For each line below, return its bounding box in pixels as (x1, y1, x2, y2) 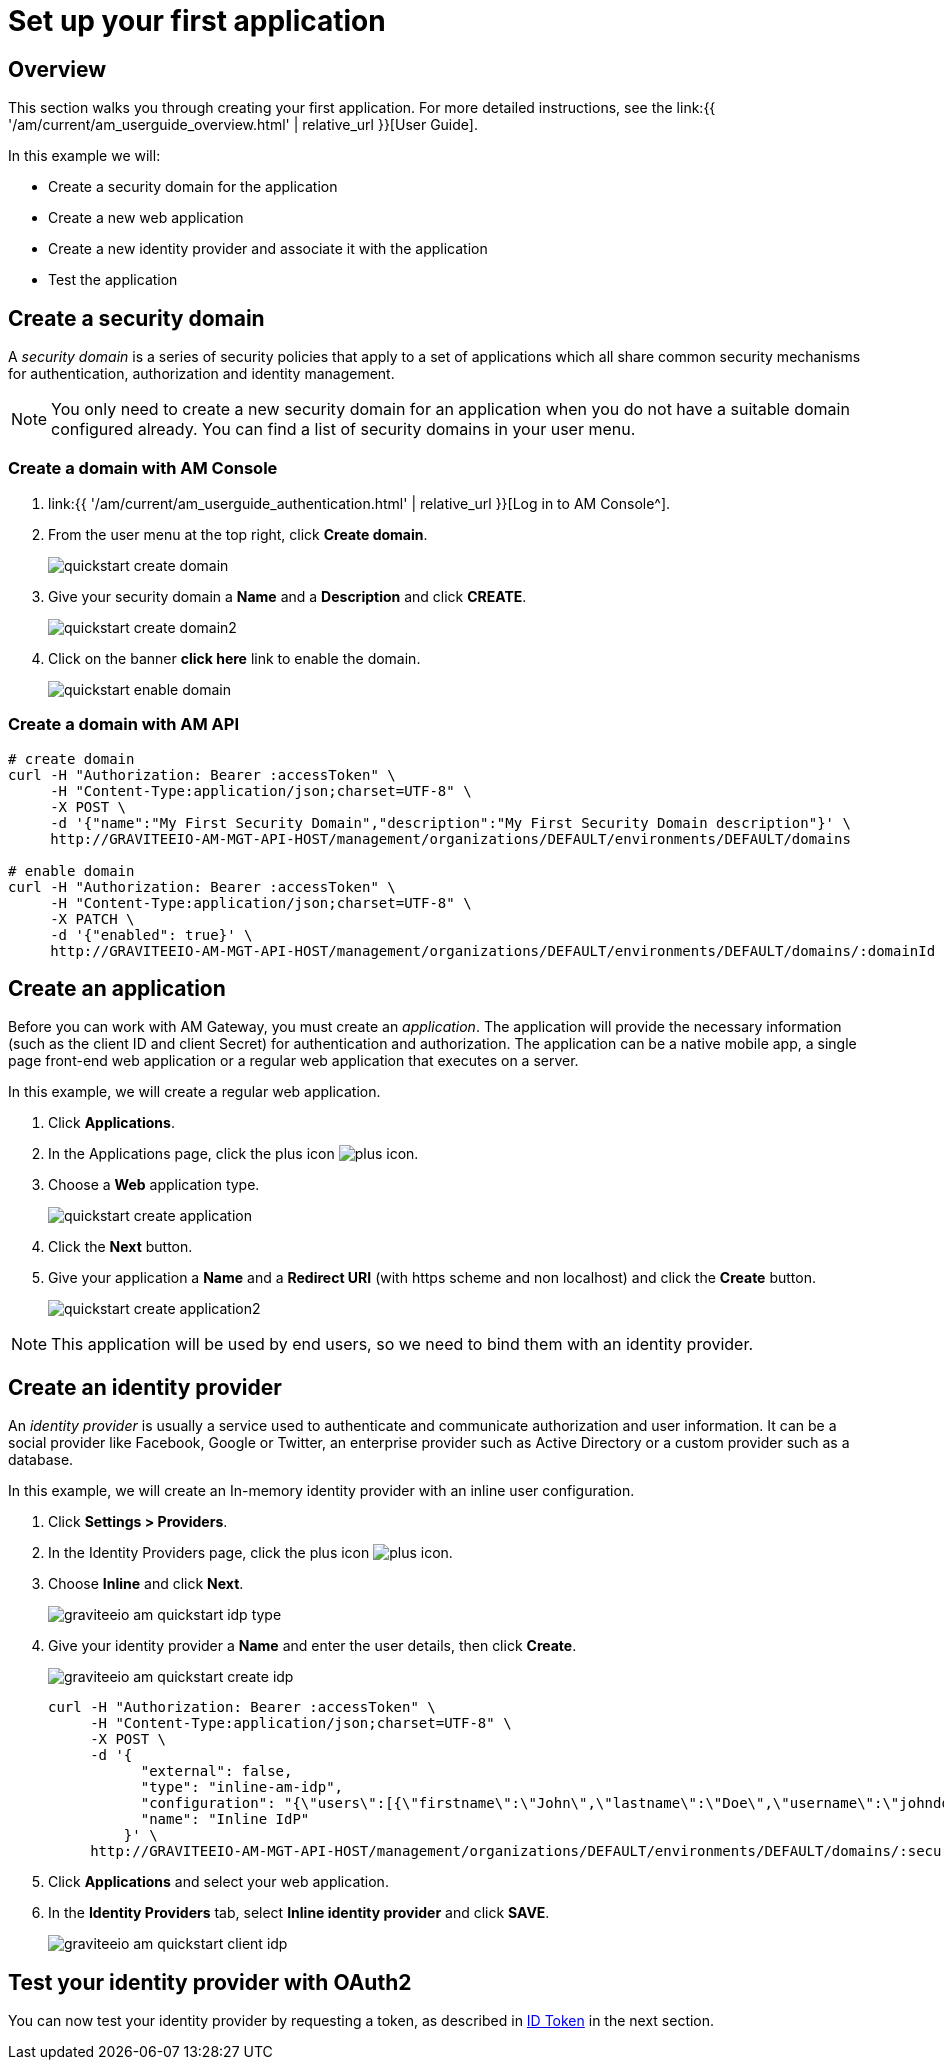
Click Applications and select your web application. (48, 1873, 389, 1891)
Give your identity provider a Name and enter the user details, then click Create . (48, 1637, 577, 1655)
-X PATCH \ (50, 910, 135, 927)
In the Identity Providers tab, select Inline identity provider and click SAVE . (48, 1904, 550, 1922)
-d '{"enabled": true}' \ (50, 926, 253, 943)
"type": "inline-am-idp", (140, 1779, 344, 1796)
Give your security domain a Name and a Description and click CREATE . (48, 587, 527, 605)
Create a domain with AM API (8, 714, 240, 735)
